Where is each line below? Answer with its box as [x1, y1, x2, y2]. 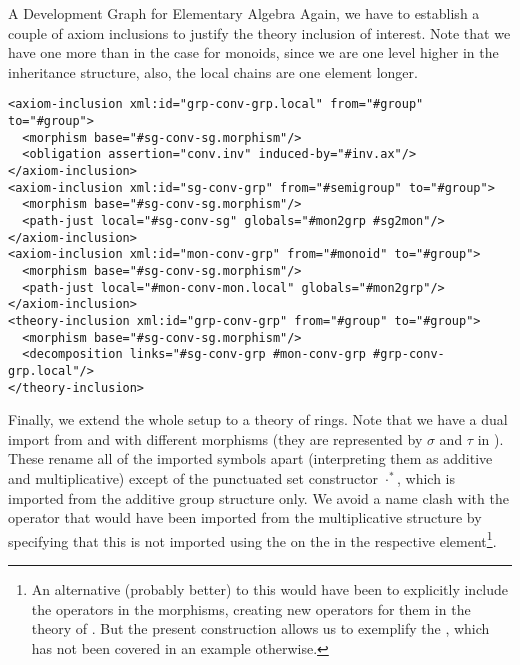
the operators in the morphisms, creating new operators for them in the [31, 598, 471, 619]
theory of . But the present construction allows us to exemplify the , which [31, 618, 490, 639]
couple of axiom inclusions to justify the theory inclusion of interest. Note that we [8, 22, 511, 43]
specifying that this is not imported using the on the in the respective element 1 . [8, 527, 497, 551]
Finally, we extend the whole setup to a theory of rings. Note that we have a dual [8, 409, 508, 430]
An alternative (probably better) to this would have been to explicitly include [31, 579, 509, 599]
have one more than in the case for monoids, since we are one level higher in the [8, 42, 499, 63]
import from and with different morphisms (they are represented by [8, 428, 423, 449]
